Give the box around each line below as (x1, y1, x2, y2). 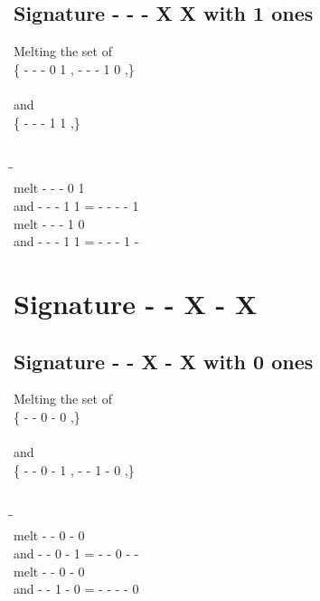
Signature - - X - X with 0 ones (14, 347, 314, 375)
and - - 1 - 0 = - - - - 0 (14, 579, 139, 598)
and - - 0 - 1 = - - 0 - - (14, 544, 139, 563)
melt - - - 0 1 (14, 178, 85, 197)
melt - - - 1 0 (14, 214, 85, 233)
